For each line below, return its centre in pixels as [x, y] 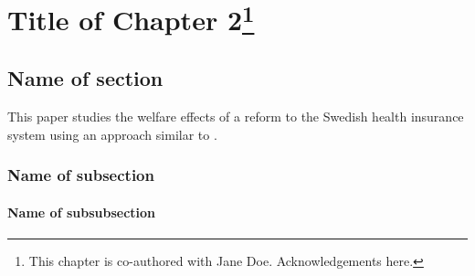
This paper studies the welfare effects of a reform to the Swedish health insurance [236, 116]
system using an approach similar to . [112, 134]
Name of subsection [81, 175]
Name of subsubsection [82, 212]
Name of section [85, 78]
